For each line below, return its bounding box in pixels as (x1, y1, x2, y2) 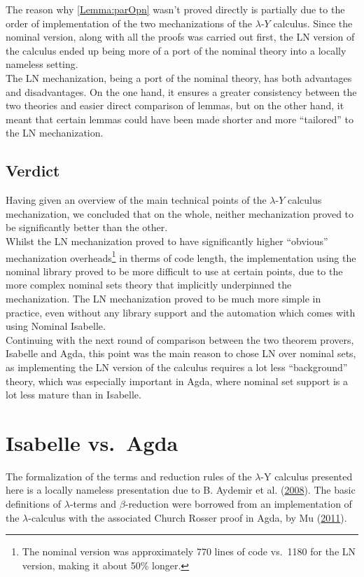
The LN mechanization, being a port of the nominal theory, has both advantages (6, 70, 352, 85)
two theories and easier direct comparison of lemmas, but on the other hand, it (6, 98, 344, 113)
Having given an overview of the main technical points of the (6, 193, 267, 207)
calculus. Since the (273, 15, 353, 30)
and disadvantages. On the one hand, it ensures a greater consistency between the (6, 84, 357, 99)
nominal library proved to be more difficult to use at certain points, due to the (6, 263, 343, 278)
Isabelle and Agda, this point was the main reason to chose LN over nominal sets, (6, 346, 356, 361)
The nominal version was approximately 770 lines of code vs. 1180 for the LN (22, 544, 356, 559)
